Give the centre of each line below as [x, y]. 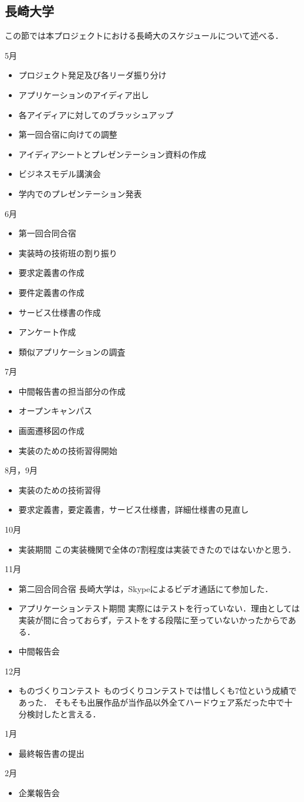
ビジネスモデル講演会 [60, 174]
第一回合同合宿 [47, 233]
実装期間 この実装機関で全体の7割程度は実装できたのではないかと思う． [157, 549]
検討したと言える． [64, 714]
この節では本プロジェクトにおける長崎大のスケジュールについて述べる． [144, 36]
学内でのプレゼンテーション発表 [80, 193]
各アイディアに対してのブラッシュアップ [96, 114]
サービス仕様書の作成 [60, 312]
